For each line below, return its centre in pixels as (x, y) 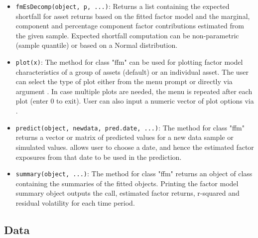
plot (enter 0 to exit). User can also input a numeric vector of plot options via (135, 101)
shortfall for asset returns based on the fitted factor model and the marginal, (133, 16)
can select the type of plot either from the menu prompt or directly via (124, 81)
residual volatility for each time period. (75, 202)
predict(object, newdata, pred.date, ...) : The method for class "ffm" (130, 127)
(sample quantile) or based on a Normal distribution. (97, 45)
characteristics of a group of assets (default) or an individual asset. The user (132, 71)
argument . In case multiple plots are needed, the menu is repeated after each (134, 91)
